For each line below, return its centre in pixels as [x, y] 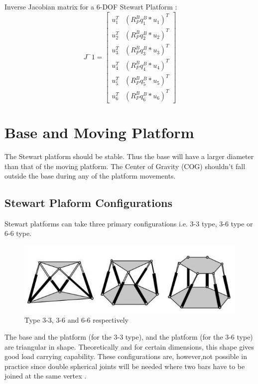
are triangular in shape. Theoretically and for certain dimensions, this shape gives [129, 346]
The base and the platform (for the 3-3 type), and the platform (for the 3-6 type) [129, 336]
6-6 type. [18, 233]
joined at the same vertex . [46, 376]
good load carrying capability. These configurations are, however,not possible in [126, 356]
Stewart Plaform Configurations [88, 203]
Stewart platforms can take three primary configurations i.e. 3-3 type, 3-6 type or [129, 223]
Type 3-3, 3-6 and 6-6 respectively [76, 320]
